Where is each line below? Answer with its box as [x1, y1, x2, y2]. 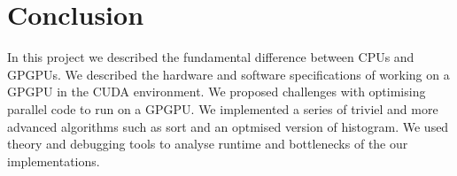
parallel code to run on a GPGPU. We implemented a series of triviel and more [7, 99, 438, 118]
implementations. [7, 151, 100, 170]
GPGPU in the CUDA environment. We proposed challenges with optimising [7, 82, 426, 101]
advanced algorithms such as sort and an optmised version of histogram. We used [7, 117, 449, 135]
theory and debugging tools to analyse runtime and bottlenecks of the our [7, 134, 408, 153]
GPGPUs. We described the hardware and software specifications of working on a [7, 65, 450, 83]
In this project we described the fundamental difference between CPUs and [7, 48, 414, 66]
